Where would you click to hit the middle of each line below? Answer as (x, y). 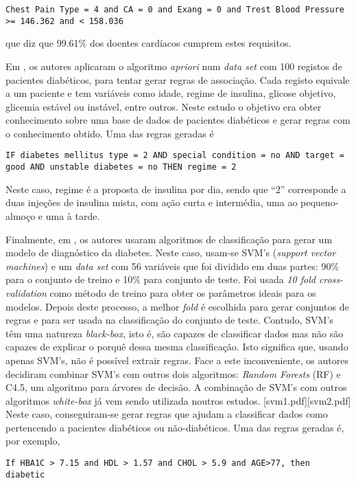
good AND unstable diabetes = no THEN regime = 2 (121, 167)
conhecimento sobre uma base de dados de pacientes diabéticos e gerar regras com (178, 120)
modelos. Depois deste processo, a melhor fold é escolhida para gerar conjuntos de (177, 306)
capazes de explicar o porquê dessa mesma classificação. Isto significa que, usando (177, 347)
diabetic (25, 474)
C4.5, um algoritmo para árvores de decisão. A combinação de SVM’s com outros (176, 387)
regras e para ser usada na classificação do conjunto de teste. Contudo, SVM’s (169, 320)
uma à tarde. (73, 215)
